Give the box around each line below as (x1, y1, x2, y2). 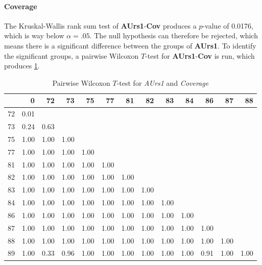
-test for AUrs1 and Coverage (116, 77, 209, 88)
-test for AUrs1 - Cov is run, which (145, 50, 255, 61)
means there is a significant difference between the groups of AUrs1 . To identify (4, 40, 256, 51)
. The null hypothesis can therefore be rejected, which (89, 30, 258, 41)
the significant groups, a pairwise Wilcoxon (4, 50, 139, 61)
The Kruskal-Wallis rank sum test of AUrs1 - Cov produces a (4, 20, 197, 31)
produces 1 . (4, 60, 40, 71)
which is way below (4, 30, 64, 41)
